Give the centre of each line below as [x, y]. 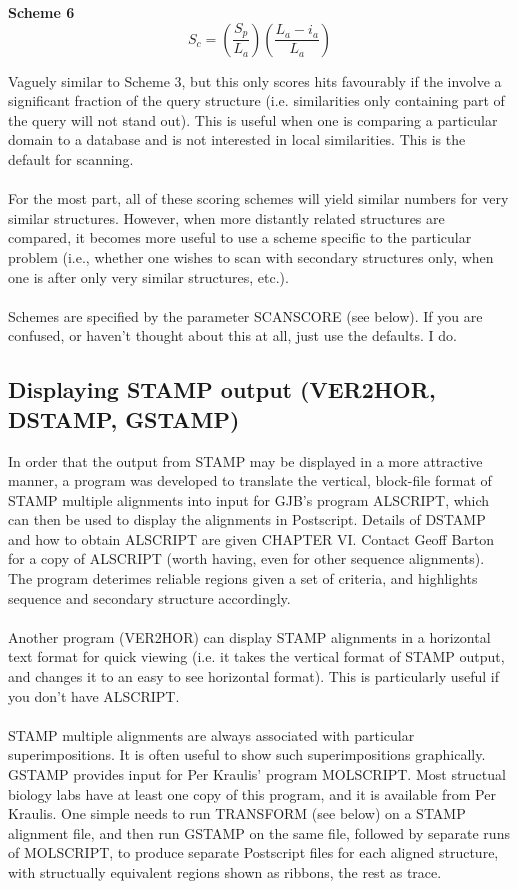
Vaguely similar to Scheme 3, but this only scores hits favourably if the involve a [255, 80]
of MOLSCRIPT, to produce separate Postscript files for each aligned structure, [253, 852]
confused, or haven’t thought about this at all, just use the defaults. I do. [232, 335]
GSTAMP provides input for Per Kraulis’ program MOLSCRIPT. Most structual [257, 774]
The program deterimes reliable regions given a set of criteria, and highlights [243, 578]
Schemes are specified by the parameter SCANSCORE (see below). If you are [245, 315]
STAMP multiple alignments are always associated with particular [211, 734]
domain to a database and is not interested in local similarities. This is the [237, 139]
